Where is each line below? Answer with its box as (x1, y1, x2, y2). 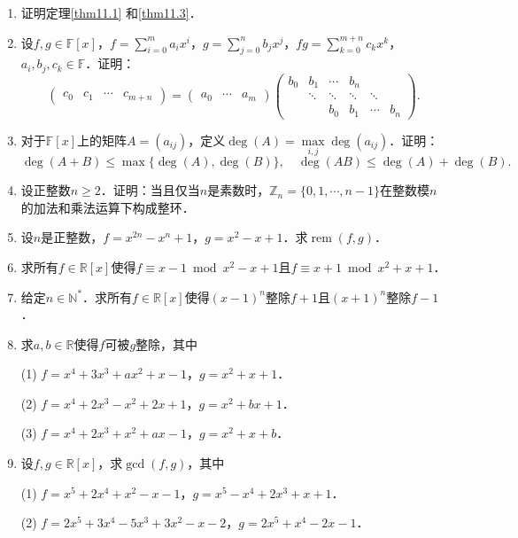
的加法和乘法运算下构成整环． (20, 198, 195, 216)
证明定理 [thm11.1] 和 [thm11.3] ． (20, 4, 202, 21)
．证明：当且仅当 (100, 181, 200, 199)
